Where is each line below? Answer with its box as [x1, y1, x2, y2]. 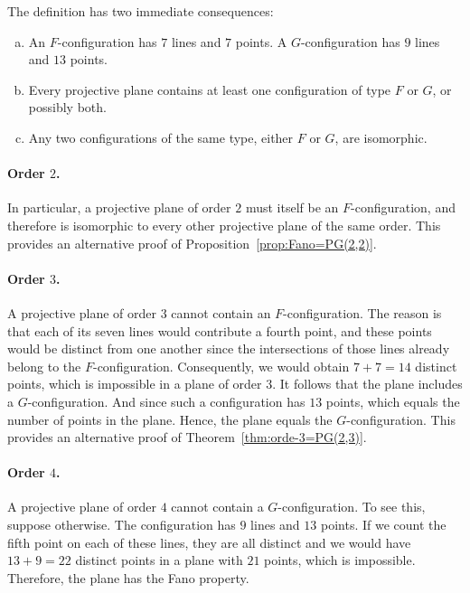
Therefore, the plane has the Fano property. [7, 568, 249, 587]
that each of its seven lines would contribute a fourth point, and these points [7, 321, 432, 340]
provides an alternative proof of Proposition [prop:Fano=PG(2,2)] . [7, 233, 377, 252]
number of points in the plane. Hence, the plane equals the [7, 409, 333, 428]
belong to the [7, 356, 81, 375]
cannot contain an [171, 303, 271, 322]
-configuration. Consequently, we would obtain [92, 356, 350, 375]
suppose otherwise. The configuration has [7, 515, 236, 534]
